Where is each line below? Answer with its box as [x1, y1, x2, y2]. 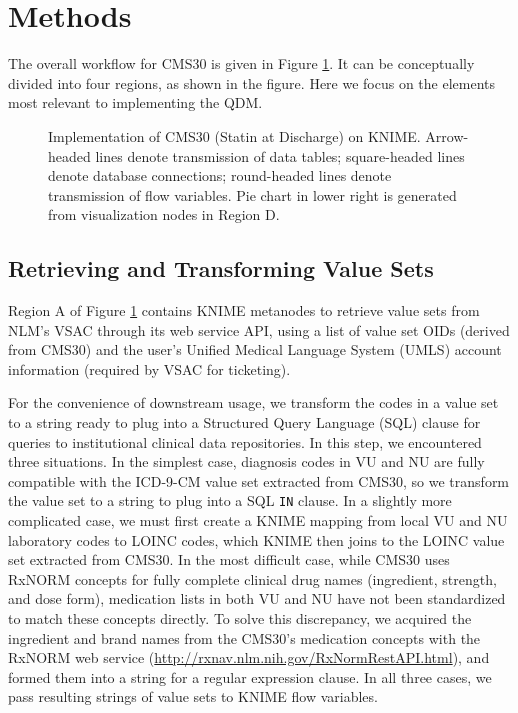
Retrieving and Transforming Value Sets [8, 253, 434, 284]
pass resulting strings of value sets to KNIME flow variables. [8, 686, 378, 707]
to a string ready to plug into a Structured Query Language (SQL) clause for [8, 412, 481, 433]
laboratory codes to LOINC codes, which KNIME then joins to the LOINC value [8, 529, 505, 550]
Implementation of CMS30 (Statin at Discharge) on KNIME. [48, 125, 421, 146]
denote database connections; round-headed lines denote [48, 165, 392, 186]
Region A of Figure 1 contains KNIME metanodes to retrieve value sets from [8, 300, 480, 321]
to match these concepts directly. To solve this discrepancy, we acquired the [8, 608, 472, 629]
